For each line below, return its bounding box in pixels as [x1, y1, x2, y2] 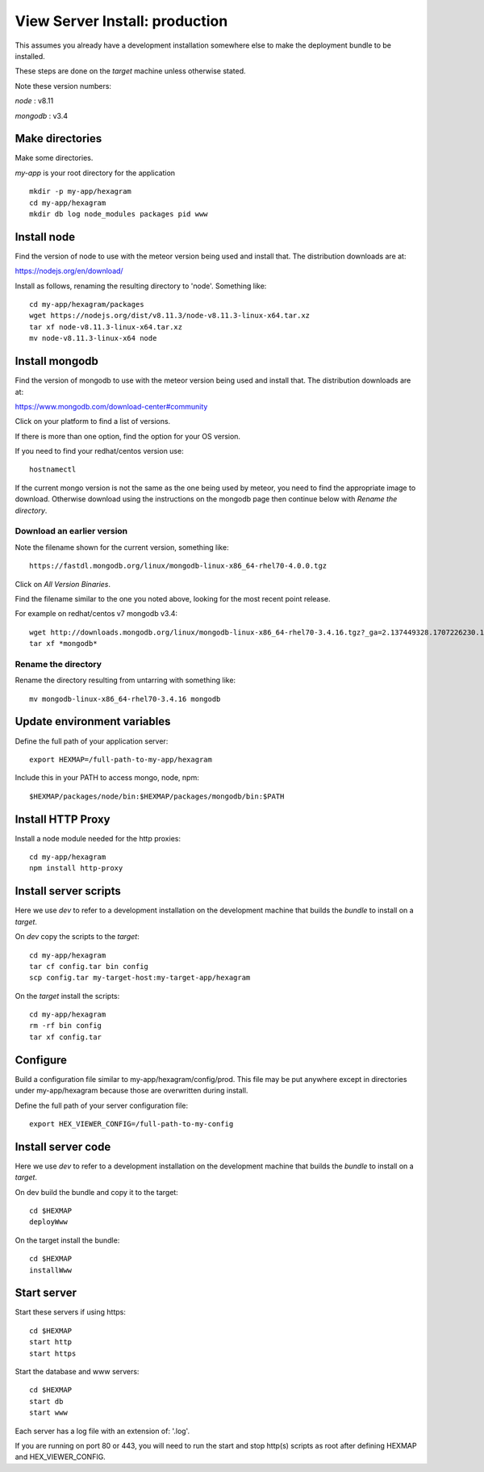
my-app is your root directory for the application [15, 168, 176, 178]
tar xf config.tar [29, 1032, 102, 1042]
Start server [15, 1286, 77, 1300]
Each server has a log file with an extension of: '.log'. [15, 1426, 190, 1436]
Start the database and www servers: [15, 1367, 140, 1377]
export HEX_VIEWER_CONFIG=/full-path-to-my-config [29, 1119, 234, 1128]
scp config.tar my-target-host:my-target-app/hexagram [29, 973, 251, 983]
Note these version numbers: [15, 81, 112, 90]
